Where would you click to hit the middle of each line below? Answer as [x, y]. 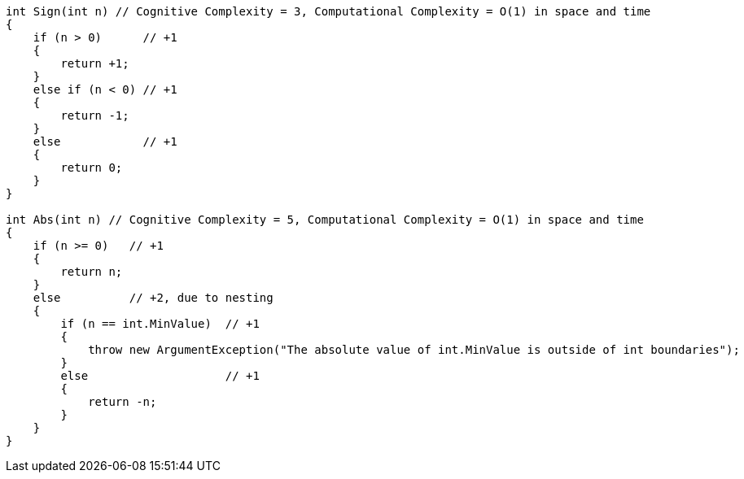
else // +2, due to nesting [153, 298]
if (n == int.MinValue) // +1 [160, 324]
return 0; [92, 168]
